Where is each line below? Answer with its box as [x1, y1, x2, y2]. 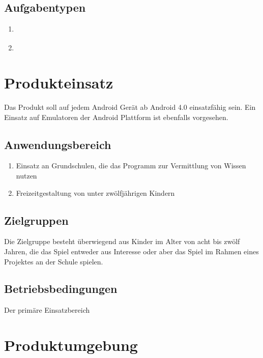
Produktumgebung [4, 335, 138, 355]
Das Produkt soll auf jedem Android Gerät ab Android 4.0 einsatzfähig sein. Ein [4, 101, 256, 112]
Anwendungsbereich [4, 136, 111, 152]
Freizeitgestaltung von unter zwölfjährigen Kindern [16, 187, 175, 198]
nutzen [16, 170, 37, 181]
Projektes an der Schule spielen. [4, 256, 103, 266]
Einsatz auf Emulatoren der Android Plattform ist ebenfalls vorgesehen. [4, 111, 228, 122]
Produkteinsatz [4, 72, 113, 93]
